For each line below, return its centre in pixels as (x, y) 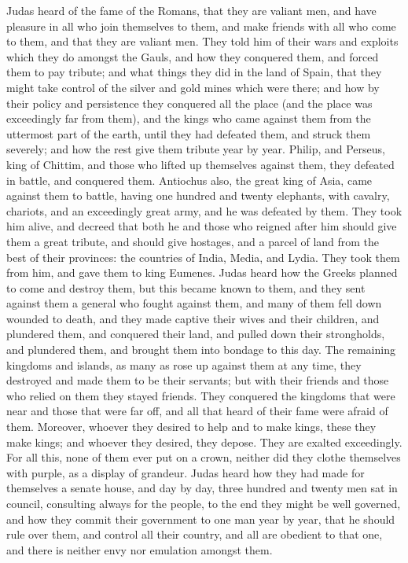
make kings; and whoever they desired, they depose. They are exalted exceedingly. (204, 442)
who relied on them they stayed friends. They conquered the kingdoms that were (201, 395)
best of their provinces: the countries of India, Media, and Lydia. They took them (203, 257)
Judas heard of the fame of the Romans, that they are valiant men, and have (191, 10)
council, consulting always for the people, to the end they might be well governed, (204, 503)
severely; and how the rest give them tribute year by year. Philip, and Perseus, (196, 149)
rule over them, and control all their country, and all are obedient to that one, (195, 534)
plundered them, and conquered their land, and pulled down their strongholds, (196, 334)
